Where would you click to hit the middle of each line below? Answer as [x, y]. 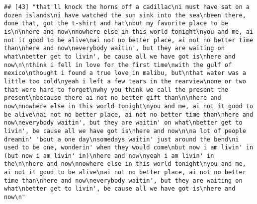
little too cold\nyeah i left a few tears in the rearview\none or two [125, 81]
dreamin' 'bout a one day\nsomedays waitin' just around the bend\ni [122, 139]
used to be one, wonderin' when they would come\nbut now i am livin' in [129, 148]
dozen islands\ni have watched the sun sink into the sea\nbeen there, [125, 15]
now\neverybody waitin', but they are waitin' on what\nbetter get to [123, 123]
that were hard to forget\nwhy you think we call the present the [116, 90]
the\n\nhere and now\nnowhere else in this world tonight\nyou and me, [125, 164]
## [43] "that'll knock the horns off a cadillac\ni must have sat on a [127, 7]
